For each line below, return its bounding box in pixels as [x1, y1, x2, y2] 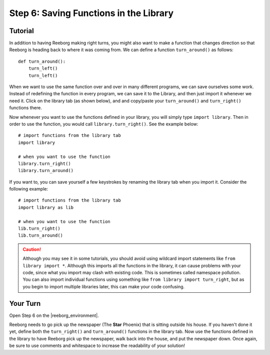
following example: [9, 186, 48, 192]
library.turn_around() [18, 168, 74, 173]
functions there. [9, 105, 42, 111]
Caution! [22, 246, 41, 252]
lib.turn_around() [18, 233, 63, 238]
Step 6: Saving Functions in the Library [9, 8, 174, 19]
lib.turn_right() [18, 226, 60, 232]
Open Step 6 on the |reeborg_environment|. [9, 312, 99, 318]
